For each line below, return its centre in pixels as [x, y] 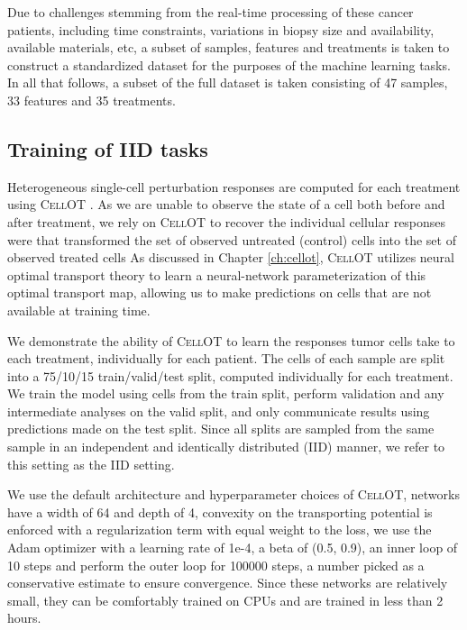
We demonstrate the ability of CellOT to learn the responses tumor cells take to [231, 340]
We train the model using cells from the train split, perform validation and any [226, 393]
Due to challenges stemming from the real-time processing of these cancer [211, 12]
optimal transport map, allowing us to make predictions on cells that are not [220, 292]
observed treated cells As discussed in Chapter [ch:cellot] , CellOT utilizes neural [231, 257]
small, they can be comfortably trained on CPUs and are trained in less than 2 [225, 600]
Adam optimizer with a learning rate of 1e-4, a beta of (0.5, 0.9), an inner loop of [233, 548]
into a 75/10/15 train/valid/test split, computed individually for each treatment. [230, 375]
